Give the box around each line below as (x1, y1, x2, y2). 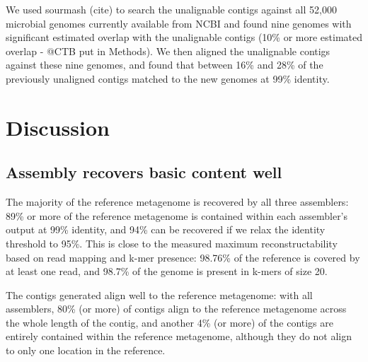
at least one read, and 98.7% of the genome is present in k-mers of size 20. (6, 264, 328, 279)
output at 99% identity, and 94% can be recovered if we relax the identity (6, 222, 326, 237)
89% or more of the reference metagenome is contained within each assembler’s (6, 208, 348, 223)
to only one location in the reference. (6, 343, 166, 358)
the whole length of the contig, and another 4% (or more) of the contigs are (6, 315, 333, 329)
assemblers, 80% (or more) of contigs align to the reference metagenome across (6, 301, 347, 316)
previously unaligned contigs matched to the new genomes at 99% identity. (6, 71, 330, 86)
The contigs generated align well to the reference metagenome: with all (6, 287, 313, 302)
